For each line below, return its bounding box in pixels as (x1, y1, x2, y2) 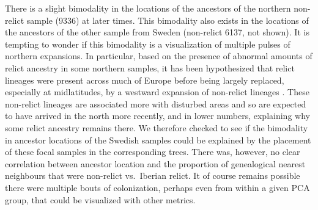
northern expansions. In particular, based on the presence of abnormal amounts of (5, 49, 312, 62)
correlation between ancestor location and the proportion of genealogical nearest (5, 157, 306, 170)
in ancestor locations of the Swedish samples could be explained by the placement (5, 133, 311, 146)
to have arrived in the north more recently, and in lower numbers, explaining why (5, 109, 310, 122)
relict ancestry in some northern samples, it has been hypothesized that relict (5, 61, 295, 74)
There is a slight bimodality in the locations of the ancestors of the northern (5, 2, 291, 14)
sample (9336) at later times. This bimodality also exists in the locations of (26, 13, 309, 26)
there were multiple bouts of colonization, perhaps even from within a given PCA (5, 181, 310, 194)
